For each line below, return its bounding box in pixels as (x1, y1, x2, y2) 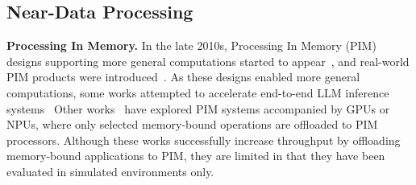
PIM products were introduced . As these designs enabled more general (6, 68, 360, 85)
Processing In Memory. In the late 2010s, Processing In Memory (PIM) (6, 37, 376, 54)
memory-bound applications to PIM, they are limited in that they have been (6, 147, 385, 164)
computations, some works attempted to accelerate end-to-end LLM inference (6, 84, 389, 101)
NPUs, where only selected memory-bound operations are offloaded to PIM (6, 116, 378, 133)
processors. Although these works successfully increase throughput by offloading (6, 131, 401, 148)
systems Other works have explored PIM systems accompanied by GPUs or (6, 100, 390, 117)
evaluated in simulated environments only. (6, 162, 214, 179)
